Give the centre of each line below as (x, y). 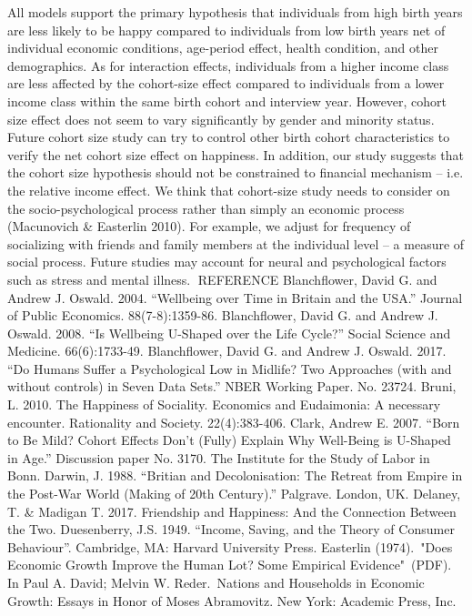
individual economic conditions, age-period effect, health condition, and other (223, 48)
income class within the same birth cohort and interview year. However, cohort (227, 101)
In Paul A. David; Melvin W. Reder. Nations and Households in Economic (216, 582)
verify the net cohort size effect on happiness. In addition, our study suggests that (236, 154)
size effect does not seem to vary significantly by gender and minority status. (221, 119)
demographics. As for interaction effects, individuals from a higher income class (228, 65)
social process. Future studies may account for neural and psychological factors (227, 262)
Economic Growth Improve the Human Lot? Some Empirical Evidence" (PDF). (230, 565)
